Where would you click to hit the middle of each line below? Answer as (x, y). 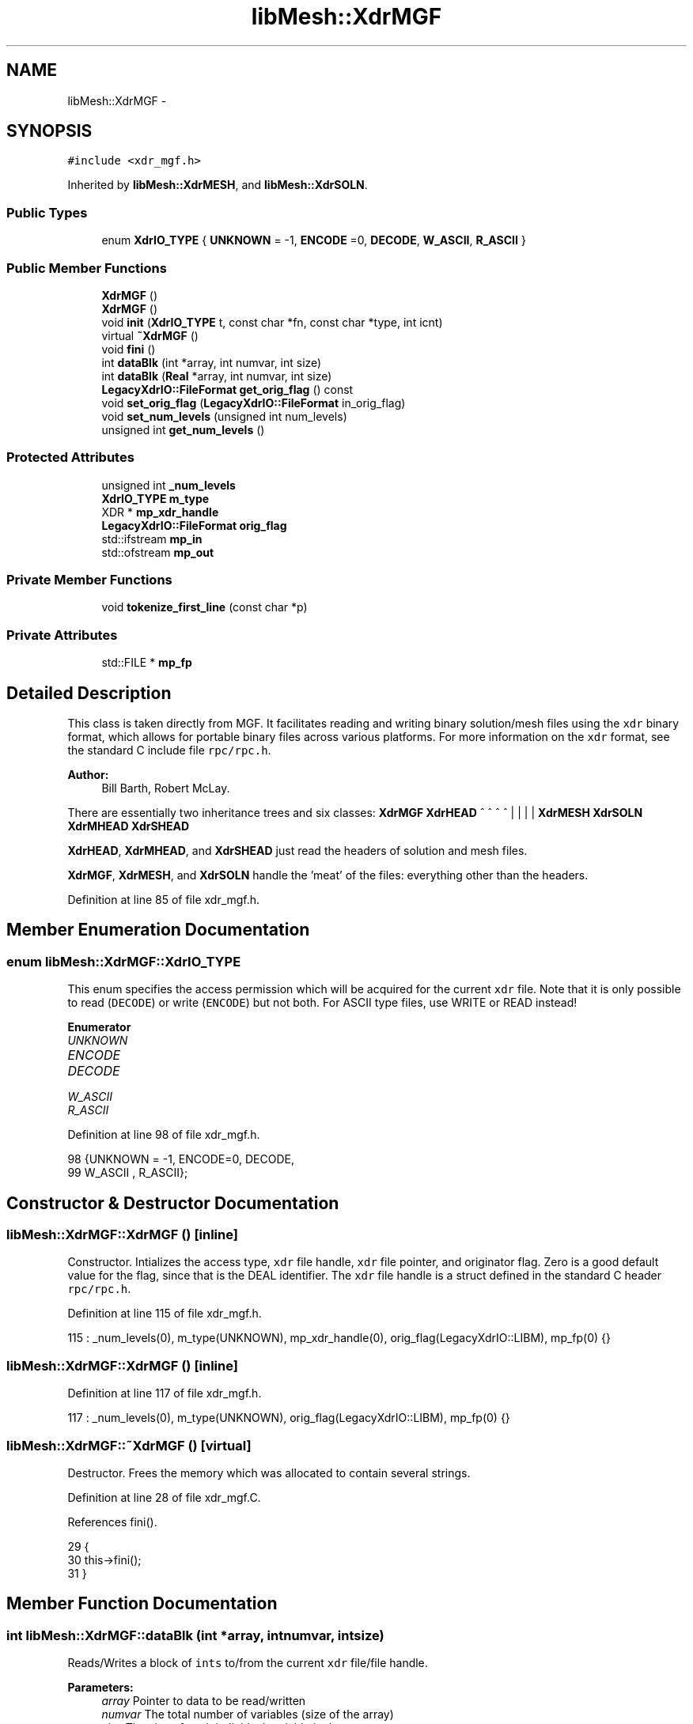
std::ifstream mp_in (152, 539)
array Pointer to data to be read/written (204, 1701)
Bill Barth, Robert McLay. (166, 788)
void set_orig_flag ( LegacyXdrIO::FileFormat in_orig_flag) (254, 403)
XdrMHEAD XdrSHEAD (129, 826)
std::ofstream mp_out (158, 552)
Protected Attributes (70, 457)
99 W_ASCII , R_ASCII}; (128, 1173)
